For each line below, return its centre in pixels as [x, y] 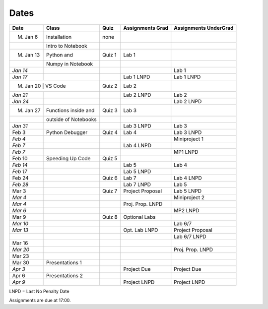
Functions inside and [70, 110]
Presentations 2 [65, 275]
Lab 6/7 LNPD [190, 237]
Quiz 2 [110, 86]
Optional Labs [139, 217]
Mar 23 [21, 256]
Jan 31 [20, 125]
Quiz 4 [110, 132]
